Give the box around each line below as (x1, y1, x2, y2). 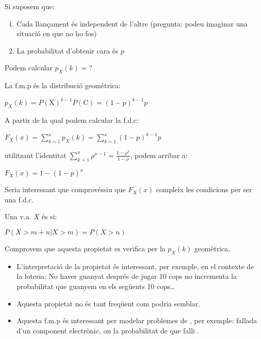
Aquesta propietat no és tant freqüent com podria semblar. (16, 298, 200, 308)
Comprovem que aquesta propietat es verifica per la (5, 243, 166, 254)
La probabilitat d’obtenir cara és (16, 45, 119, 56)
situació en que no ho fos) (16, 28, 97, 39)
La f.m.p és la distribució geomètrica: (5, 80, 121, 91)
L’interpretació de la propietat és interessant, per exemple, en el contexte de (16, 260, 254, 271)
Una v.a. (5, 211, 32, 222)
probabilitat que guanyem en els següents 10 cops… (16, 281, 175, 292)
